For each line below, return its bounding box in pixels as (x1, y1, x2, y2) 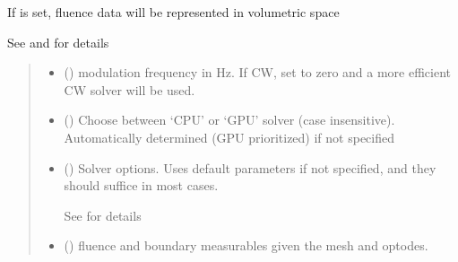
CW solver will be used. (64, 80, 195, 99)
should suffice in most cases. (64, 176, 219, 195)
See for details (64, 205, 142, 224)
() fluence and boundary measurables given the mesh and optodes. (64, 236, 428, 255)
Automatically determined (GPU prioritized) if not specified (64, 127, 395, 146)
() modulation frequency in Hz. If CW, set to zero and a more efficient (64, 63, 452, 82)
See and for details (7, 32, 109, 51)
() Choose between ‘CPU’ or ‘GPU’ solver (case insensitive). (64, 110, 395, 129)
